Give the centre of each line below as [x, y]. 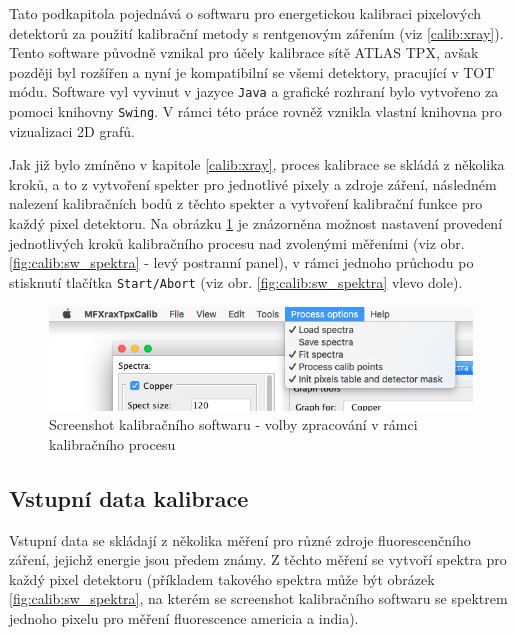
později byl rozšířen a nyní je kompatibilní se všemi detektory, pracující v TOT [252, 71]
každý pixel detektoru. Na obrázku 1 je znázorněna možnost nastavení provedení [256, 223]
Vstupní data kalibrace [129, 497]
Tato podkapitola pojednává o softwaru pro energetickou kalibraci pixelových [245, 13]
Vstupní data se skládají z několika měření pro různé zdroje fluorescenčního [240, 539]
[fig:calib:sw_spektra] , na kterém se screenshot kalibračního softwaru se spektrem [258, 598]
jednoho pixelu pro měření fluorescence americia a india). [184, 617]
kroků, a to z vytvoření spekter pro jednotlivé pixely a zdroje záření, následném [253, 183]
